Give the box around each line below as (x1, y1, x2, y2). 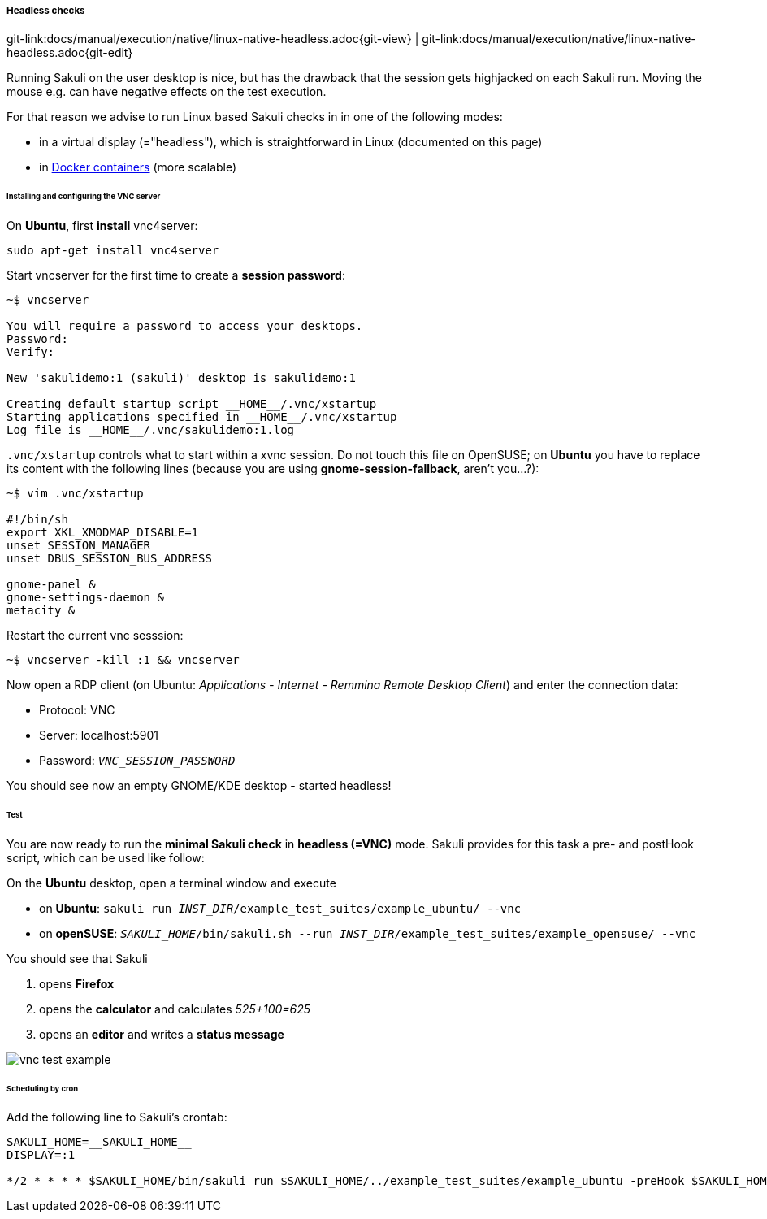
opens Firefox (39, 976, 115, 991)
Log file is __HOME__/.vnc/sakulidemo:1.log (6, 423, 295, 437)
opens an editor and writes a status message (39, 1026, 284, 1041)
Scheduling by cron (6, 1083, 79, 1093)
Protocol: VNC (39, 703, 115, 718)
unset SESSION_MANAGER (6, 539, 151, 553)
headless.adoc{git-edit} (6, 46, 133, 60)
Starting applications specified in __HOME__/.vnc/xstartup (6, 410, 397, 424)
